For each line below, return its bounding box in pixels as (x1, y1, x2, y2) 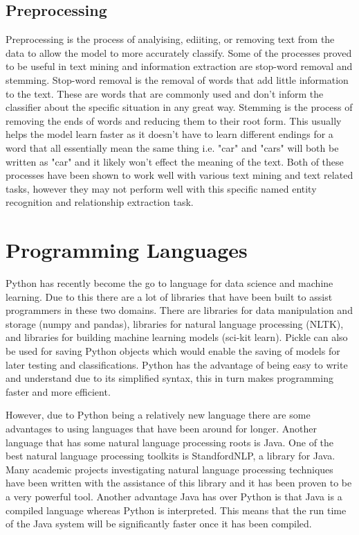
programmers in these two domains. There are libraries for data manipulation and (6, 303, 353, 317)
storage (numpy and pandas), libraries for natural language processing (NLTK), (6, 316, 344, 331)
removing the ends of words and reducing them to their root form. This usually (6, 113, 342, 128)
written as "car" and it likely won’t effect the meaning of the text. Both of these (6, 154, 344, 168)
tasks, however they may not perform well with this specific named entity (6, 181, 317, 195)
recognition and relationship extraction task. (6, 195, 194, 209)
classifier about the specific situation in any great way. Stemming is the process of (6, 100, 353, 114)
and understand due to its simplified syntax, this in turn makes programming (6, 371, 333, 385)
